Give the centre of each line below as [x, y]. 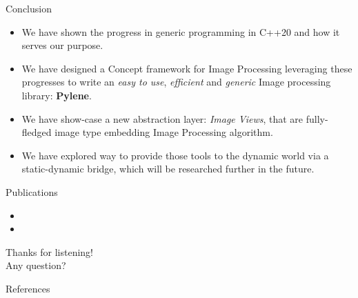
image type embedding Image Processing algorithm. [164, 132]
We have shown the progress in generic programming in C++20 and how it [181, 31]
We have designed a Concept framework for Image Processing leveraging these [187, 68]
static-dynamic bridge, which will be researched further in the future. [168, 169]
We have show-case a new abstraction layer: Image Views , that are [162, 118]
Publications [32, 191]
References [28, 288]
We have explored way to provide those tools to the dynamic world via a [175, 155]
